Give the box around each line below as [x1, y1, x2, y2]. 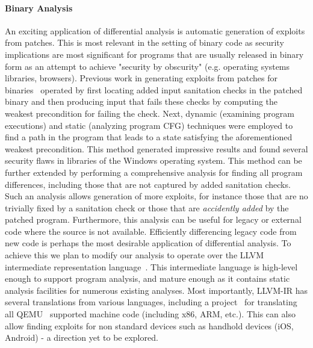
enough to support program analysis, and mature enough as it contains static [5, 272, 290, 285]
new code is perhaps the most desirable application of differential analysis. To [5, 237, 291, 249]
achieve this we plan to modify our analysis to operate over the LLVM [5, 249, 264, 261]
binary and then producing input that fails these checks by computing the [5, 95, 278, 108]
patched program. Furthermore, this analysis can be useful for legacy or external [5, 213, 302, 226]
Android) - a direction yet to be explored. [5, 331, 158, 344]
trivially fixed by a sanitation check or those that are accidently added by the [5, 201, 289, 214]
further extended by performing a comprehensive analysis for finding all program [5, 166, 303, 178]
